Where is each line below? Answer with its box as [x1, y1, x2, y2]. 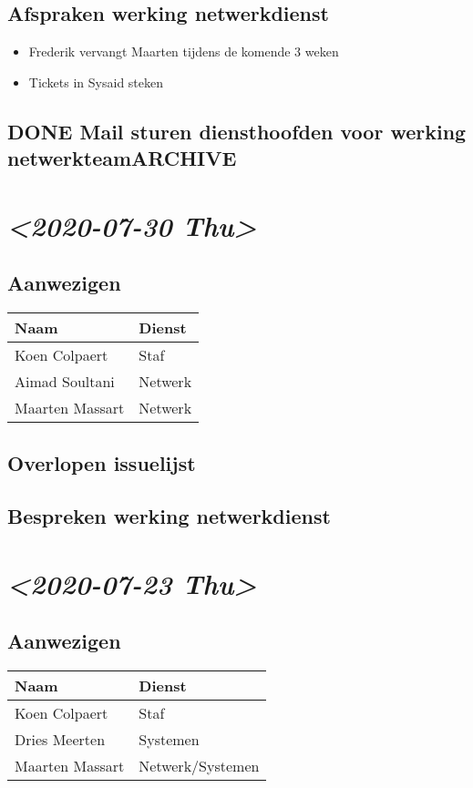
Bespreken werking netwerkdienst [7, 502, 331, 530]
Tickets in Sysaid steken [28, 72, 164, 91]
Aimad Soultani [15, 371, 115, 393]
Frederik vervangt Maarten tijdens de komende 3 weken [28, 42, 339, 61]
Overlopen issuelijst [7, 448, 196, 476]
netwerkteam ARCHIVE [7, 144, 237, 172]
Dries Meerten [15, 729, 106, 751]
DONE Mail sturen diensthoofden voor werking [7, 117, 467, 145]
